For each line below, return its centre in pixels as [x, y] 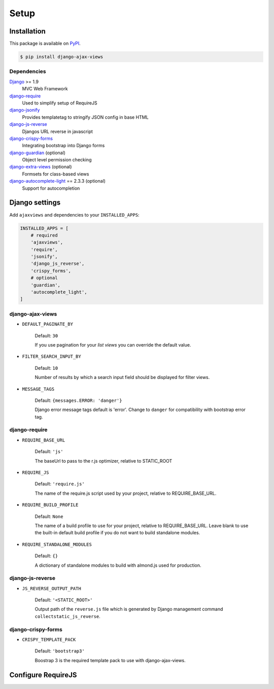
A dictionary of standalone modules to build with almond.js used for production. [118, 565]
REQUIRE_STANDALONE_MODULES [57, 544]
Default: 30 [46, 335]
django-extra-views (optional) [41, 167]
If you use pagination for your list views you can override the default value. [113, 344]
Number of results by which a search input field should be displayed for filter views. [122, 377]
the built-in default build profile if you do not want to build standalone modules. [117, 533]
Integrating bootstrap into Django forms [63, 146]
